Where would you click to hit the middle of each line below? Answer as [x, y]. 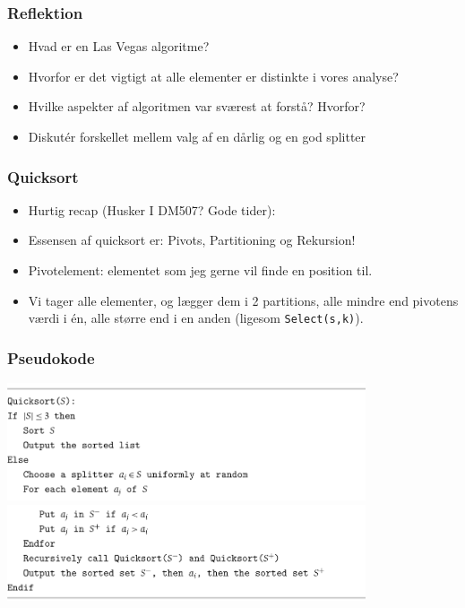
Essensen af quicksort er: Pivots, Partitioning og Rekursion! [192, 240]
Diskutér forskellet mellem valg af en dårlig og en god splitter [197, 136]
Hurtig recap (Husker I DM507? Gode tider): [152, 209]
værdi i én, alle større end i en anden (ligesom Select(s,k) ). [196, 318]
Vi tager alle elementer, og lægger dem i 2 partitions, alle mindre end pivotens [243, 300]
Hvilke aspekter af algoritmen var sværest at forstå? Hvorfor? [197, 106]
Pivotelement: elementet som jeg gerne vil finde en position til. [200, 270]
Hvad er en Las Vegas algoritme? [119, 46]
